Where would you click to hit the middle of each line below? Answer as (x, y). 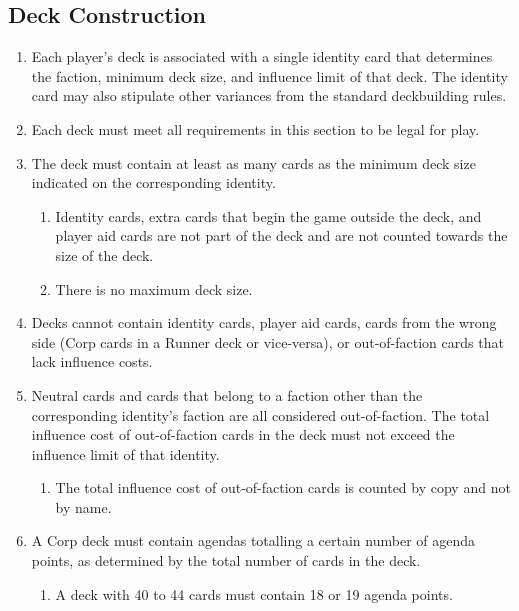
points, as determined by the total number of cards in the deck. (226, 560)
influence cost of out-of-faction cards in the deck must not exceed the (243, 434)
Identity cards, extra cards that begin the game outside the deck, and (268, 215)
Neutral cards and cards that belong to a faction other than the (227, 394)
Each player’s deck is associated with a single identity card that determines (262, 56)
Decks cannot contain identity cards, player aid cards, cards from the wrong (264, 322)
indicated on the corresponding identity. (153, 182)
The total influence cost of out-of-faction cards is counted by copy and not (283, 487)
